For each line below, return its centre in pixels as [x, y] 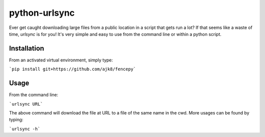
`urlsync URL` [26, 104]
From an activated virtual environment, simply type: [61, 60]
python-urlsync [42, 13]
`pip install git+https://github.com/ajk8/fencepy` [73, 69]
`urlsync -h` [25, 129]
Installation [26, 48]
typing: [16, 120]
